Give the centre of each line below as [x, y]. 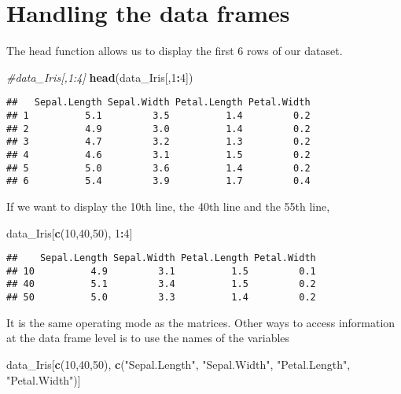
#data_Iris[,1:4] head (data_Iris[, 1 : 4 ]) [100, 77]
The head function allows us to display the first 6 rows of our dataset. [175, 51]
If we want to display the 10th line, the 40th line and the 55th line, [168, 206]
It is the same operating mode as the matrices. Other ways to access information [201, 322]
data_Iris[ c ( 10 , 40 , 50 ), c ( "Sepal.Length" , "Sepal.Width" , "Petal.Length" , [178, 364]
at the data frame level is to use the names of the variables [148, 338]
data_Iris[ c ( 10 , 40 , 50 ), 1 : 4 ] [70, 232]
